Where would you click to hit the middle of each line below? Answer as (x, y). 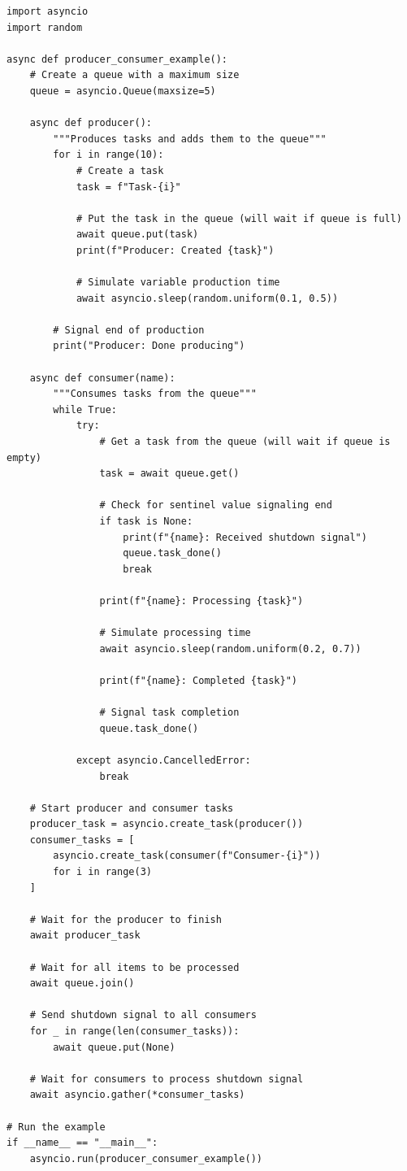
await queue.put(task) (137, 235)
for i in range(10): (108, 155)
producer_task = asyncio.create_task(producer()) (167, 824)
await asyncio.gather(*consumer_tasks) (137, 1095)
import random (45, 27)
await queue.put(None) (114, 1047)
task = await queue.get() (169, 474)
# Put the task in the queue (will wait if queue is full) (239, 218)
